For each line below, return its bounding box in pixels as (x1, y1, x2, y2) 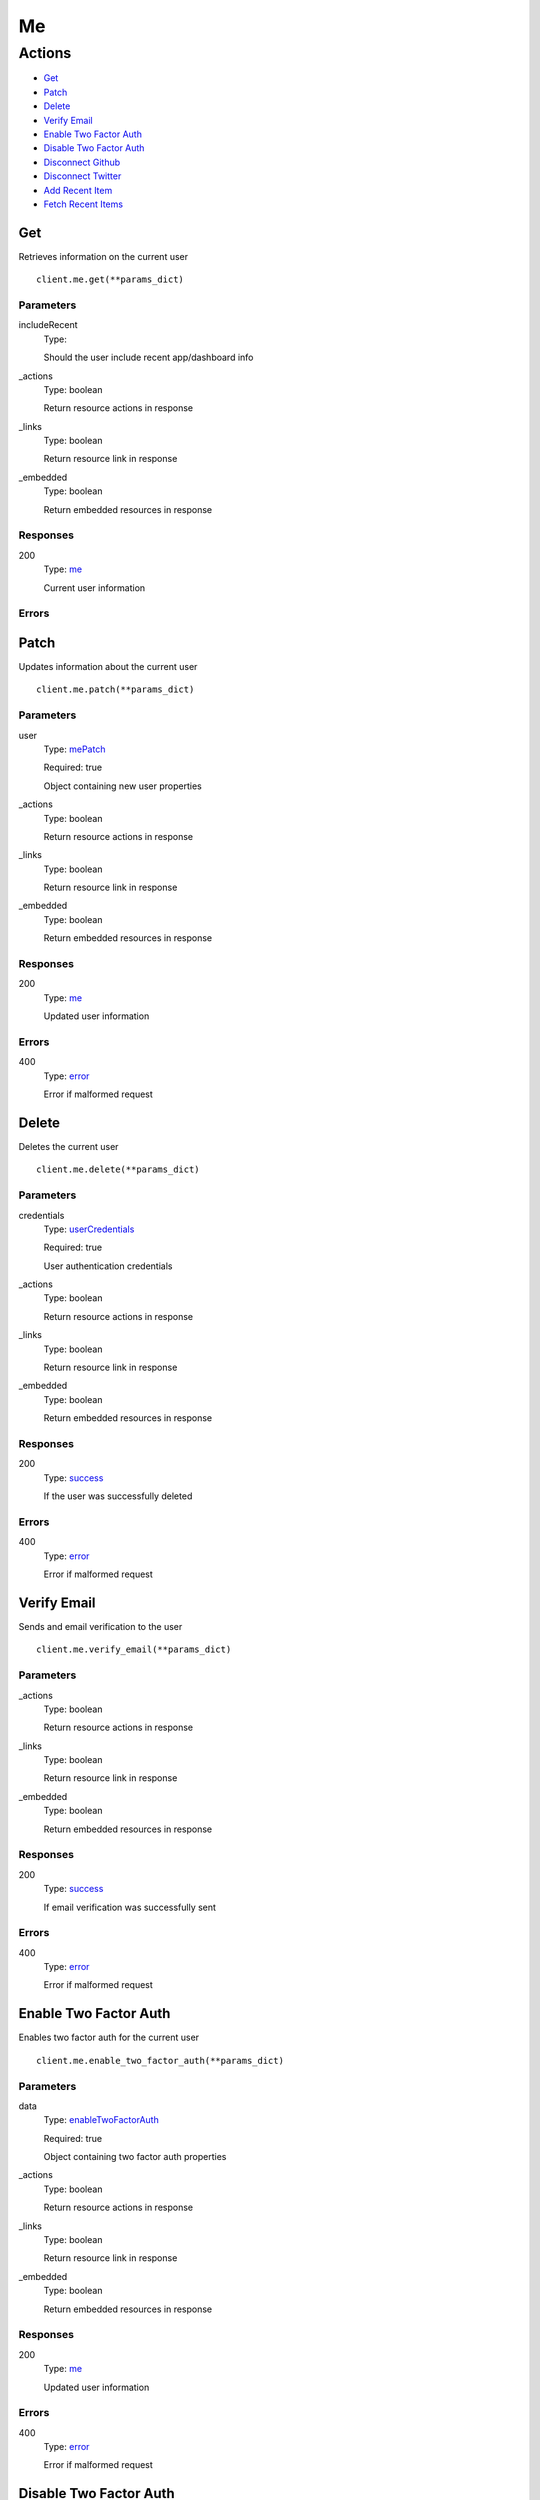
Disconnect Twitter (43, 170, 122, 182)
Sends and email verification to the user (18, 1620, 183, 1632)
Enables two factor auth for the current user (18, 2031, 200, 2044)
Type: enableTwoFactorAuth (43, 2114, 159, 2126)
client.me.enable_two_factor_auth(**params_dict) (36, 2055, 285, 2066)
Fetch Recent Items (43, 198, 124, 210)
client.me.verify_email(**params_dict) (36, 1644, 232, 1655)
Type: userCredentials (43, 1223, 135, 1235)
